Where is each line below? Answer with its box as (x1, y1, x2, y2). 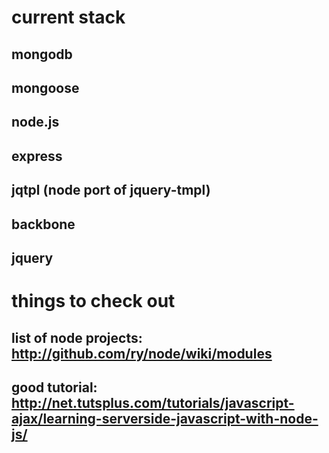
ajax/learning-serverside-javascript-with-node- (11, 410, 319, 427)
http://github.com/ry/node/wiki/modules (11, 345, 273, 362)
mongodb (11, 46, 73, 63)
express (11, 147, 63, 165)
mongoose (11, 79, 80, 96)
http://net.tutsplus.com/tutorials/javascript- (11, 394, 295, 411)
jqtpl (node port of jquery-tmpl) (11, 182, 211, 199)
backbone (11, 216, 76, 233)
